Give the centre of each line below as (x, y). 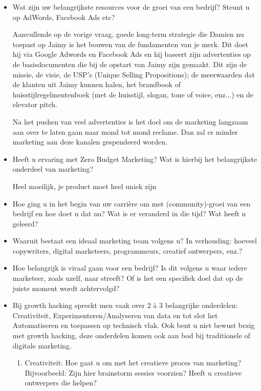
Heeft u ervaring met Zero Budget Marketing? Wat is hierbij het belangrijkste (135, 159)
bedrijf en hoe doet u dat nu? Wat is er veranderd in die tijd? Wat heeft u (129, 213)
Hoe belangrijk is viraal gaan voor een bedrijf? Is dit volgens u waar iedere (130, 268)
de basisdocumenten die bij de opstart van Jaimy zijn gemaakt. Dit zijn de (130, 64)
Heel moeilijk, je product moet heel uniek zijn (84, 186)
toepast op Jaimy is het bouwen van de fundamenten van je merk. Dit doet (130, 44)
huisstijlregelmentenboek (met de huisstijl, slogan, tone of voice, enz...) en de (133, 94)
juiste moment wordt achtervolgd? (66, 288)
